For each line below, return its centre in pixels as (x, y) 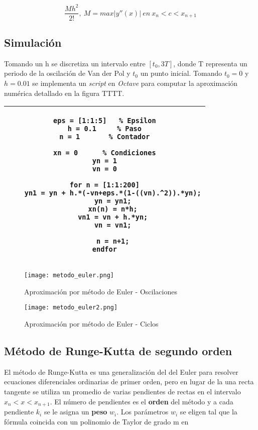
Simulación (33, 42)
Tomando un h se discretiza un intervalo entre (75, 63)
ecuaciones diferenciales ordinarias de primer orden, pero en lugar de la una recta (129, 382)
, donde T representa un (210, 63)
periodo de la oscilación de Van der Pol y (67, 73)
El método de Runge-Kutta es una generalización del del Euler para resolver (121, 371)
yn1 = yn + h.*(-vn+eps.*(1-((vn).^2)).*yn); (113, 193)
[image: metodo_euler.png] (69, 276)
